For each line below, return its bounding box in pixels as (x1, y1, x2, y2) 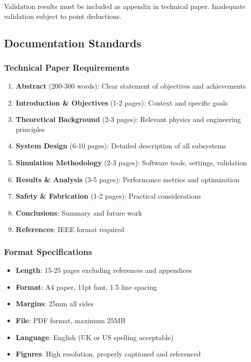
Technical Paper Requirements (4, 61, 129, 73)
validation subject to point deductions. (4, 10, 122, 21)
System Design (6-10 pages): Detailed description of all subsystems (15, 140, 226, 151)
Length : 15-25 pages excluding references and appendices (15, 265, 192, 275)
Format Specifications (4, 245, 92, 257)
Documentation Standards (4, 35, 142, 50)
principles (15, 123, 45, 134)
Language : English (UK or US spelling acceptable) (15, 332, 173, 342)
